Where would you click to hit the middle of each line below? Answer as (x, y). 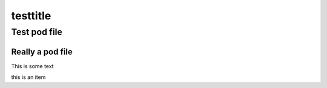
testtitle (31, 16)
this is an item (28, 77)
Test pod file (37, 32)
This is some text (32, 66)
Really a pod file (42, 52)
